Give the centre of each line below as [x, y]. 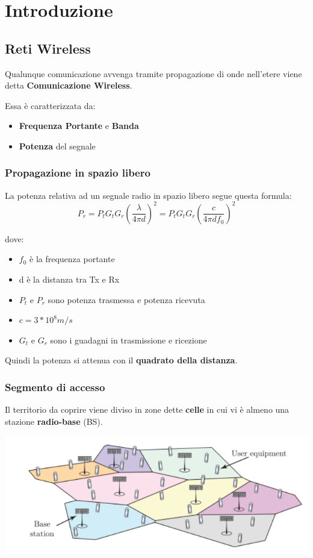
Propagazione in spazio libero [78, 173]
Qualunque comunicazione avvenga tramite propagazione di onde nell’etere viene [153, 73]
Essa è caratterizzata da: [50, 105]
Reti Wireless [48, 48]
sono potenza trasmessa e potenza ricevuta [126, 299]
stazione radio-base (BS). [54, 421]
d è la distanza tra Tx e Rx [69, 279]
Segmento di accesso [55, 387]
